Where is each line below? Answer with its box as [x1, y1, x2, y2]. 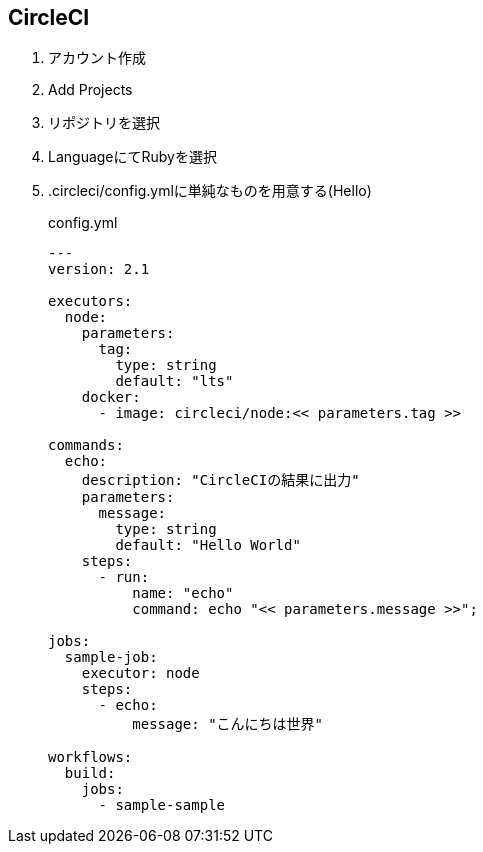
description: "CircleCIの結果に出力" [81, 472, 360, 489]
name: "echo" [132, 585, 234, 602]
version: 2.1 [48, 261, 150, 278]
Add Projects [48, 81, 133, 99]
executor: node [81, 665, 200, 682]
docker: [81, 389, 141, 406]
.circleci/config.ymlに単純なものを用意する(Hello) [48, 182, 372, 200]
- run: [98, 569, 150, 586]
